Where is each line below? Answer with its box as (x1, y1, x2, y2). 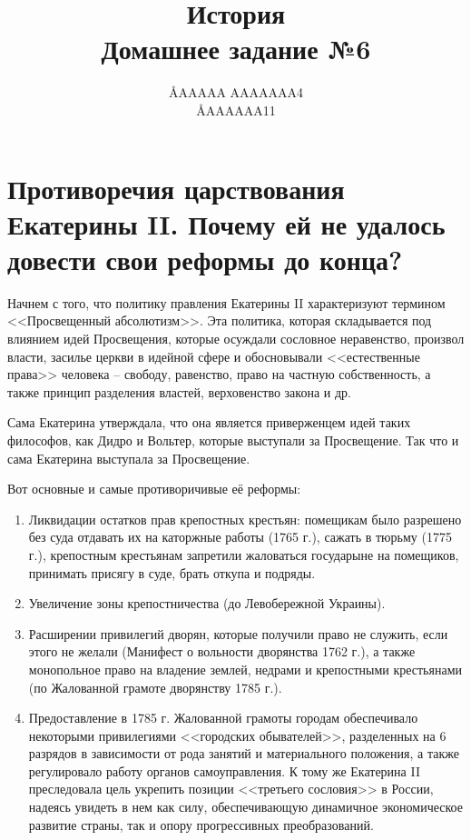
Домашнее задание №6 (101, 30, 371, 67)
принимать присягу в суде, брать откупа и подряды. (28, 563, 316, 582)
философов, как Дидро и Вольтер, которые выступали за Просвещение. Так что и (7, 430, 459, 449)
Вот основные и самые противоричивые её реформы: (7, 479, 301, 498)
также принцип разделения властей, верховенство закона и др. (7, 382, 351, 401)
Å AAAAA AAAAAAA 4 (168, 83, 304, 102)
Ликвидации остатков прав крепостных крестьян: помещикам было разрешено (28, 509, 462, 528)
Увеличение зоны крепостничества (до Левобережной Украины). (28, 594, 386, 613)
